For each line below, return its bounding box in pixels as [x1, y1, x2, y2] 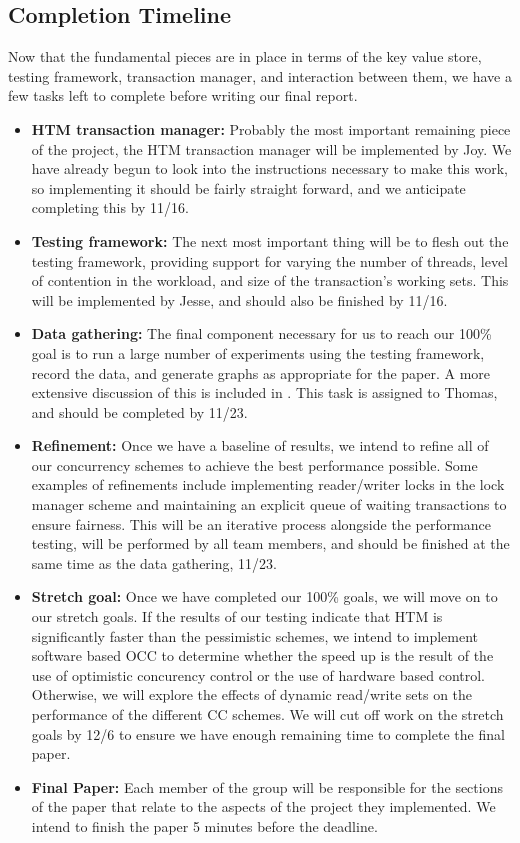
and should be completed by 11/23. [31, 401, 248, 422]
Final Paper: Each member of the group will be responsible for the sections [31, 776, 503, 797]
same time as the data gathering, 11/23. [31, 552, 277, 573]
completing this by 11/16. [31, 197, 189, 218]
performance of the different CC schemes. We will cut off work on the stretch [31, 704, 504, 725]
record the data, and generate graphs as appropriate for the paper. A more [31, 362, 491, 383]
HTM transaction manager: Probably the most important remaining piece [31, 118, 511, 139]
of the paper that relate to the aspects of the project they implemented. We [31, 796, 496, 817]
